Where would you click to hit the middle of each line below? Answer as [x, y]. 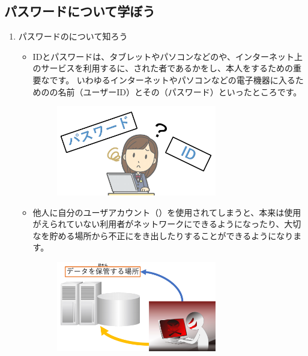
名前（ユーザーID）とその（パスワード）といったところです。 [180, 91]
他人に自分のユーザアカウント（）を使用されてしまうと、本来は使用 [167, 212]
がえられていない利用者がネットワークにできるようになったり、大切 [167, 224]
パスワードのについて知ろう [73, 36]
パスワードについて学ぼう [80, 11]
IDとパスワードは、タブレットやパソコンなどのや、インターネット [163, 56]
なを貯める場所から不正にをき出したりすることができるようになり [163, 235]
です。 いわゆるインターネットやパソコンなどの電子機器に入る [172, 79]
